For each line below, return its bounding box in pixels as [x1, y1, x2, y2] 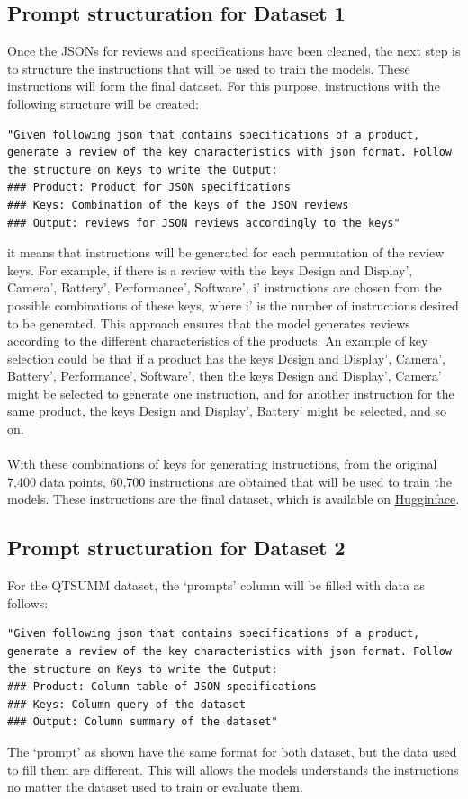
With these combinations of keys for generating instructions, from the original [7, 454, 437, 473]
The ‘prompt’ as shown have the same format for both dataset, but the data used [7, 742, 457, 760]
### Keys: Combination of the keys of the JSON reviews [7, 198, 349, 211]
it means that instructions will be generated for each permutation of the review [7, 243, 445, 262]
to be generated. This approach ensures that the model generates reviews [7, 313, 410, 332]
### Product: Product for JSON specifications [7, 181, 291, 194]
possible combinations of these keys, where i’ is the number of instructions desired [7, 295, 459, 314]
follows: [7, 593, 49, 612]
